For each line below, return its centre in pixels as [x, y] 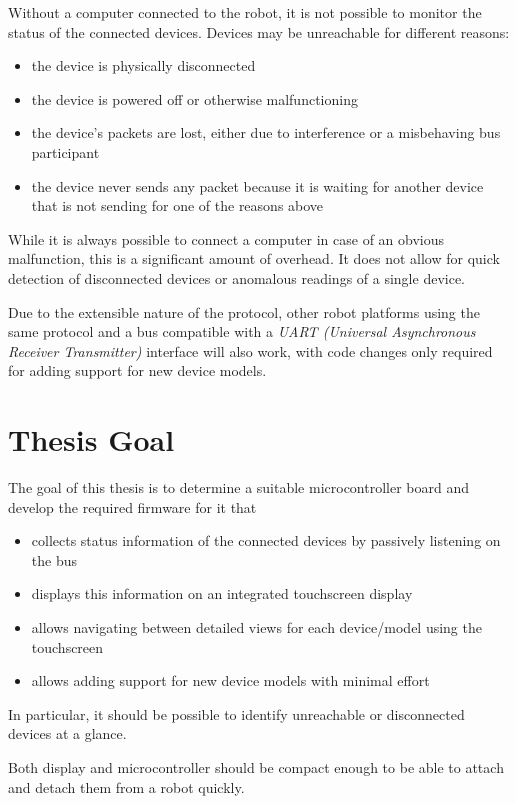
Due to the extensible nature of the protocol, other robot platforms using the [244, 311]
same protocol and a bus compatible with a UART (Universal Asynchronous [242, 331]
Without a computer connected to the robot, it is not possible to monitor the [245, 12]
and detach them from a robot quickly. [126, 786]
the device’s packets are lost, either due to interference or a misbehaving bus [266, 132]
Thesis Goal [91, 439]
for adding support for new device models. [137, 370]
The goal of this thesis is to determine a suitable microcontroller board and [239, 487]
